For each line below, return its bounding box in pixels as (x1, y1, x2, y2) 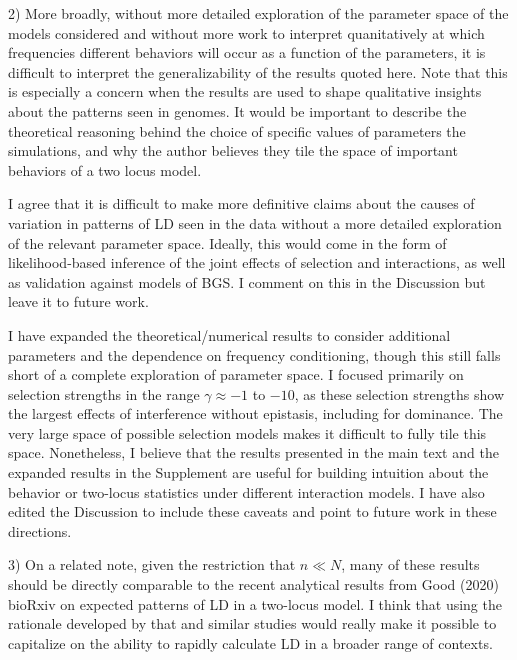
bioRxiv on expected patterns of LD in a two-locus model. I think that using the (8, 593, 502, 614)
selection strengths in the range (8, 383, 200, 404)
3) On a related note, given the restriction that (8, 554, 296, 575)
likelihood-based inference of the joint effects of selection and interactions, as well (8, 252, 506, 273)
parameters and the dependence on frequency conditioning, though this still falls (8, 344, 501, 365)
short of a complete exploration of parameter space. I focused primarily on (8, 364, 464, 385)
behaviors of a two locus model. (8, 159, 202, 180)
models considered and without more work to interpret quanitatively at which (8, 22, 485, 43)
